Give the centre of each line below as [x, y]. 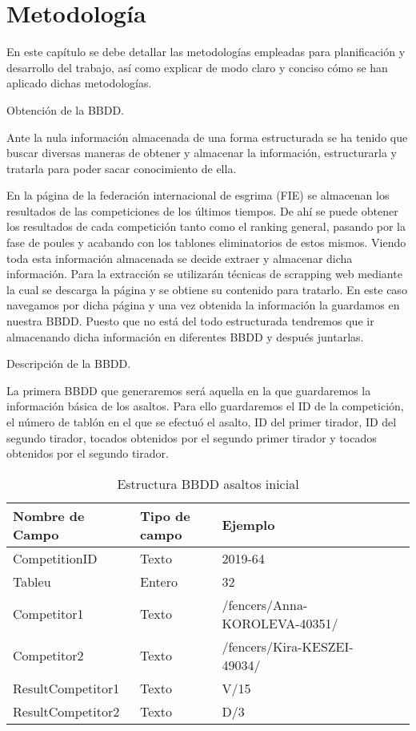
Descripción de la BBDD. [69, 363]
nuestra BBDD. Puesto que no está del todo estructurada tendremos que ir [190, 321]
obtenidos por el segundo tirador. [88, 453]
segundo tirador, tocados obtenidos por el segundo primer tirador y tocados [192, 437]
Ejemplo [248, 525]
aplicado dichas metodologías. [79, 83]
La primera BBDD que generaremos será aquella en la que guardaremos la [189, 390]
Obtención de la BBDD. [65, 109]
